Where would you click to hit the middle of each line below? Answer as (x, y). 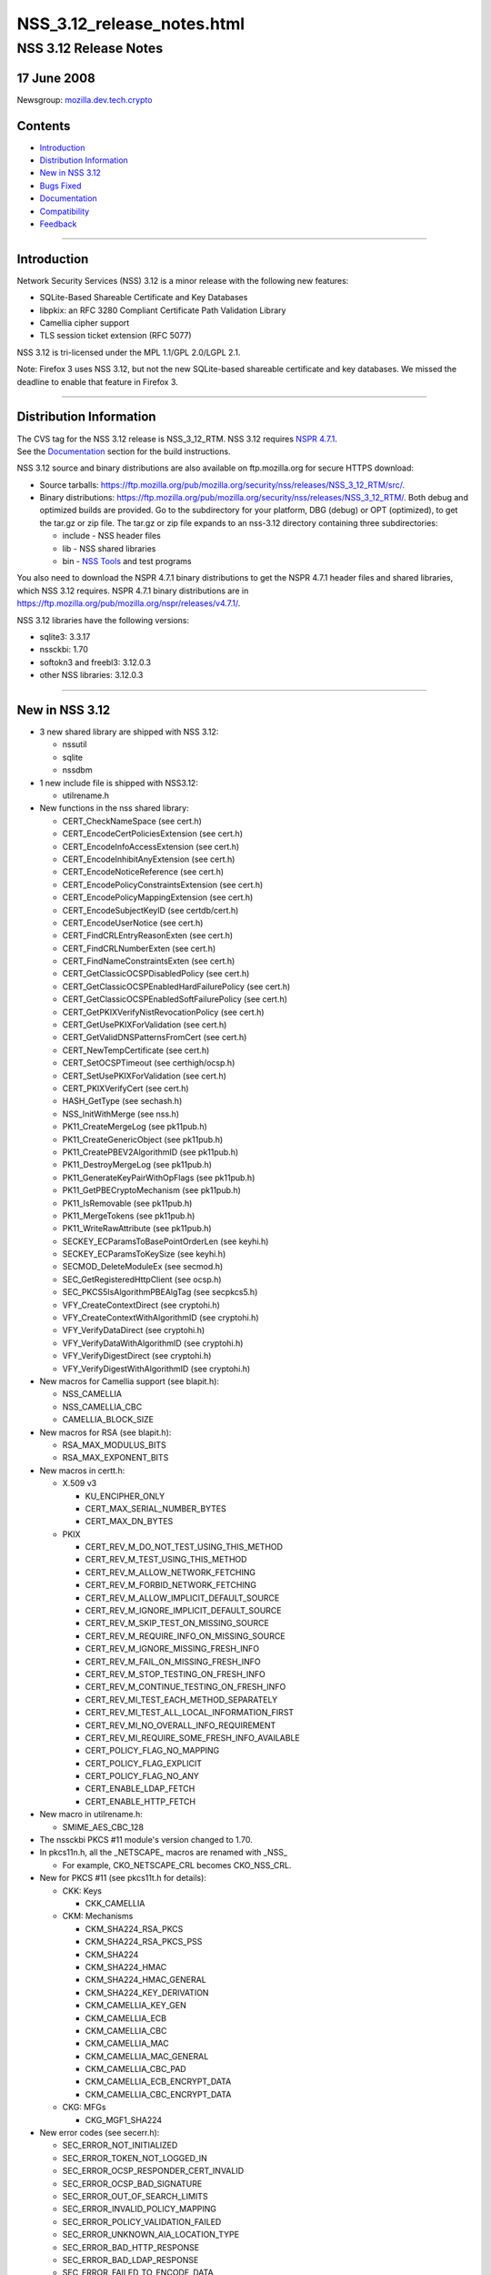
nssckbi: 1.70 (64, 650)
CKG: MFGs (84, 2108)
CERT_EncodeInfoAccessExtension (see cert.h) (151, 846)
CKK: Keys (82, 1891)
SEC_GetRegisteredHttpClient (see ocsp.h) (142, 1279)
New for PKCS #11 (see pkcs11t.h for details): (123, 1878)
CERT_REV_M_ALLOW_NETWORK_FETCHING (170, 1572)
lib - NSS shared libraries (109, 548)
